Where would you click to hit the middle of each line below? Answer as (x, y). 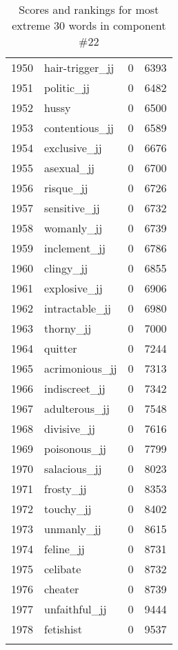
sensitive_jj (72, 208)
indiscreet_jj (75, 388)
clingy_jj (66, 268)
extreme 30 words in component (89, 25)
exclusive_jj (73, 148)
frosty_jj (66, 489)
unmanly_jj (73, 529)
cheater (62, 589)
